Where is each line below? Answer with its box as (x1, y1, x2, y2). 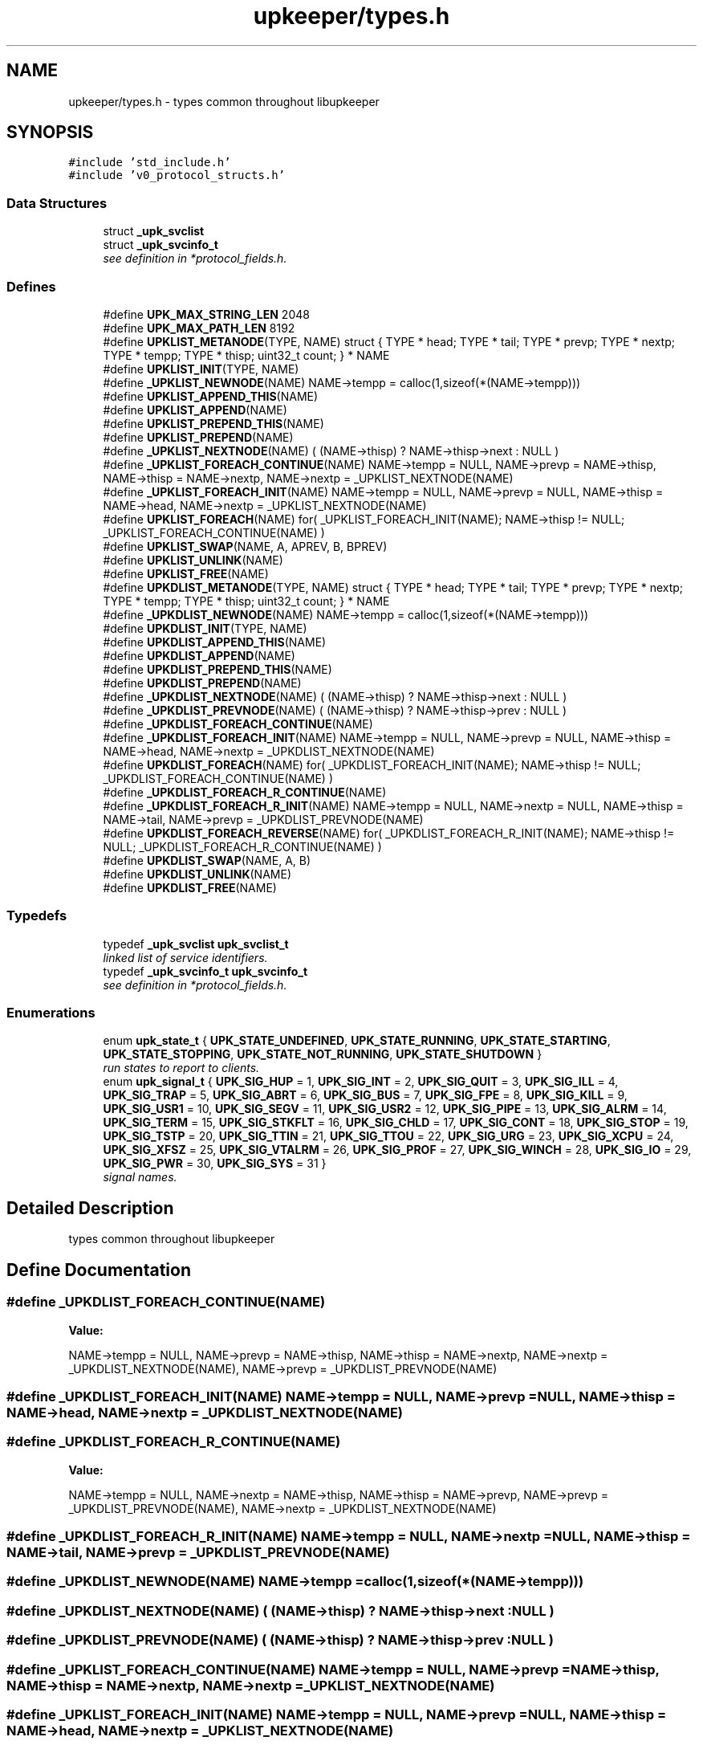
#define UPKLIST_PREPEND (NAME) (103, 430, 294, 444)
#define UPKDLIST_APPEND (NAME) (103, 648, 295, 663)
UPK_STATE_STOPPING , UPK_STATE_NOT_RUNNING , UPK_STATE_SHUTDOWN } (103, 1047, 542, 1062)
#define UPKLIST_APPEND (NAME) (103, 402, 287, 417)
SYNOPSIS (6, 122, 94, 143)
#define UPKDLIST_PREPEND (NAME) (103, 675, 302, 690)
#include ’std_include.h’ (68, 156, 231, 169)
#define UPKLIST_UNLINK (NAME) (103, 552, 283, 567)
